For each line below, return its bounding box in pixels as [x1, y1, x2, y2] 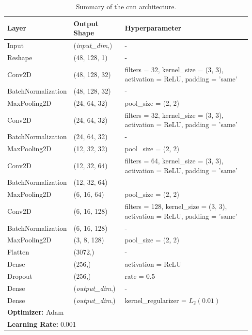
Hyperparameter [125, 23, 182, 33]
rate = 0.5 [125, 271, 155, 281]
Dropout [7, 271, 32, 281]
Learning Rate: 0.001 [7, 319, 76, 329]
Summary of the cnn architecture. [76, 1, 176, 11]
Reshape [7, 52, 32, 62]
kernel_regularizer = [125, 295, 187, 305]
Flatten [7, 247, 29, 257]
